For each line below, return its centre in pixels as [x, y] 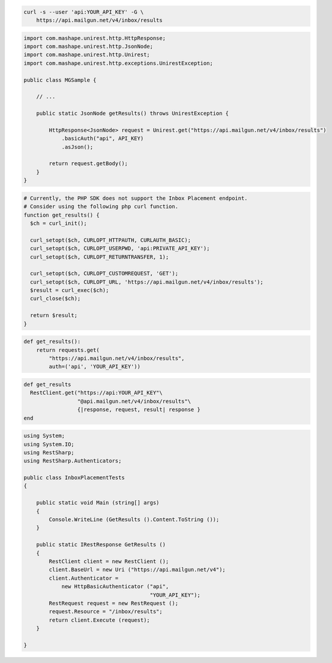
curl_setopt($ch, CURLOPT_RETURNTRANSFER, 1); [100, 257]
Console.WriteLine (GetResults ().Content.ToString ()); [134, 520]
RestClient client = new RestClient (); [109, 561]
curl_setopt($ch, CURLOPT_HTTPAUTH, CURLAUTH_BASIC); [111, 240]
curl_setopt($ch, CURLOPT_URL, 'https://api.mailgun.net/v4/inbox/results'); [147, 282]
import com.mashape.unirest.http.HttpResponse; [95, 38]
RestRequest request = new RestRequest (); [114, 603]
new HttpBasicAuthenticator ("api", [115, 587]
